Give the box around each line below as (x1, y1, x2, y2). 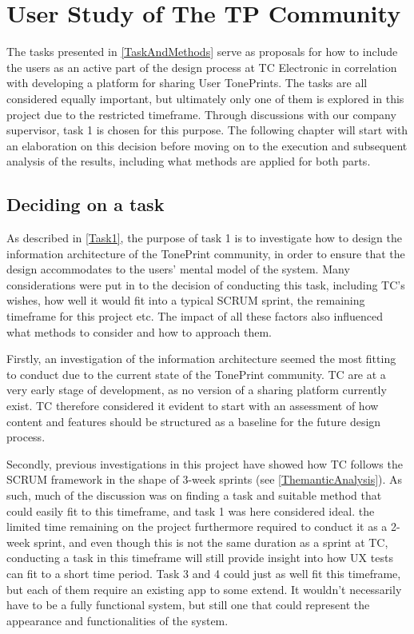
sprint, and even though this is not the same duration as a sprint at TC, (34, 533, 388, 550)
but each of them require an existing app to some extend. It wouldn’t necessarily (6, 580, 402, 597)
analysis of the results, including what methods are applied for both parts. (6, 153, 371, 169)
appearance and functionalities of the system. (6, 612, 229, 628)
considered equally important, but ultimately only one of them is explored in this (6, 90, 404, 106)
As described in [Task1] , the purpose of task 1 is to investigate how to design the (6, 229, 402, 246)
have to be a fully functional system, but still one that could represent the (6, 596, 370, 613)
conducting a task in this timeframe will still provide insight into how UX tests (6, 549, 393, 566)
